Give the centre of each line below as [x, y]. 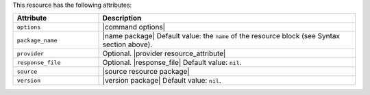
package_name [37, 40]
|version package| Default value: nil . [162, 81]
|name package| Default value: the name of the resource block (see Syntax [221, 36]
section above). [127, 44]
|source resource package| [146, 72]
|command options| [134, 27]
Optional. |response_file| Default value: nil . [172, 63]
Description [122, 18]
